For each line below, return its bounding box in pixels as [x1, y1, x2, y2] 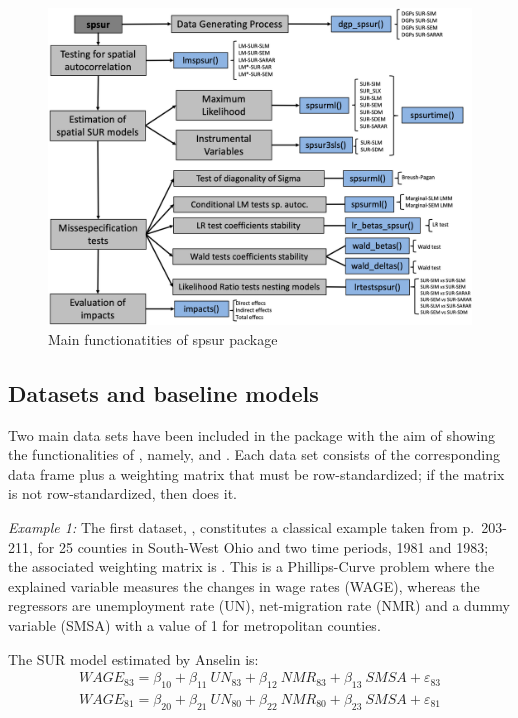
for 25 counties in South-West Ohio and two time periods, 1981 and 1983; [37, 536, 489, 557]
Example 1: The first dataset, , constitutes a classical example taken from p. [8, 516, 475, 537]
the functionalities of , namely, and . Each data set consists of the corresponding [8, 444, 500, 465]
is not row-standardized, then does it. [8, 483, 237, 504]
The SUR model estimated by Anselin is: [8, 648, 259, 669]
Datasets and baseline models [8, 377, 319, 408]
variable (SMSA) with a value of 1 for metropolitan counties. [8, 614, 381, 635]
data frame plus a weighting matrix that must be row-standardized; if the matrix [8, 463, 505, 484]
